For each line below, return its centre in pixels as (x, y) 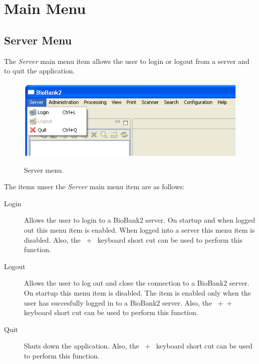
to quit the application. (39, 71)
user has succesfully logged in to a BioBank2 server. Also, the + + (128, 302)
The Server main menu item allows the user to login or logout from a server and (127, 61)
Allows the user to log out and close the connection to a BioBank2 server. (137, 283)
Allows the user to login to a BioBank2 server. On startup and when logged (140, 220)
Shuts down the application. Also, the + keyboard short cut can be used (138, 346)
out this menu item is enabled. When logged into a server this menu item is (139, 230)
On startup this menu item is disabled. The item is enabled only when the (137, 293)
